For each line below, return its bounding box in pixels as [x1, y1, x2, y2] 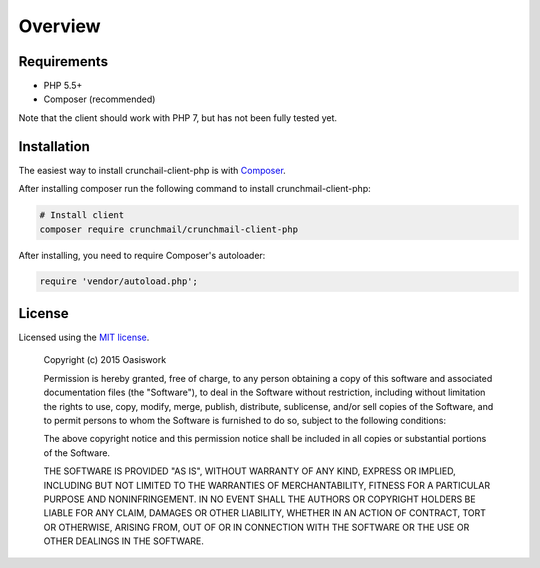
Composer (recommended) [43, 93, 156, 105]
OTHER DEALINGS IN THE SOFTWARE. [43, 535, 205, 547]
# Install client [39, 210, 125, 221]
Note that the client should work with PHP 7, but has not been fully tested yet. [18, 111, 338, 124]
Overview [18, 15, 101, 37]
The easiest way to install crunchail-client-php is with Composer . [18, 164, 287, 176]
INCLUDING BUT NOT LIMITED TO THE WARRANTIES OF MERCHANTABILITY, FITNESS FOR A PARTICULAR [43, 479, 490, 491]
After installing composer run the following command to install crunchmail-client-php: [18, 183, 372, 195]
